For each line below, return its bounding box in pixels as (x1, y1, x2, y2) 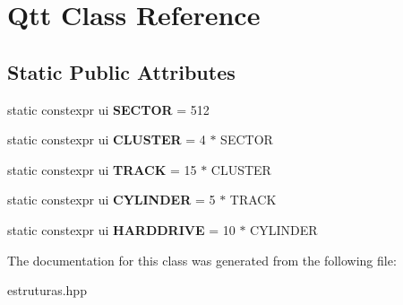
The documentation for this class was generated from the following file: (7, 250, 397, 269)
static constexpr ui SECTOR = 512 (7, 100, 210, 118)
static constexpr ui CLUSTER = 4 (7, 130, 206, 149)
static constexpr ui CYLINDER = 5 (7, 190, 216, 209)
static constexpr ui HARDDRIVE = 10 (7, 220, 236, 239)
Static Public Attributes (7, 57, 236, 85)
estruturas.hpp (7, 281, 87, 300)
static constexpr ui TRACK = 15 (7, 160, 197, 179)
